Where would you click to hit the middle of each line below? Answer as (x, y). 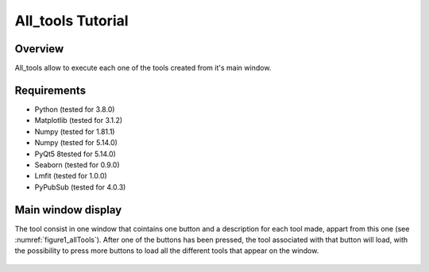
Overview (39, 49)
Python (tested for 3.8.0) (75, 109)
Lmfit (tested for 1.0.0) (71, 176)
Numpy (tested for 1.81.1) (75, 132)
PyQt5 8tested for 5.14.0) (75, 154)
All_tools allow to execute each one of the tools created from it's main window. (143, 68)
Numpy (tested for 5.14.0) (76, 143)
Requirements (50, 90)
